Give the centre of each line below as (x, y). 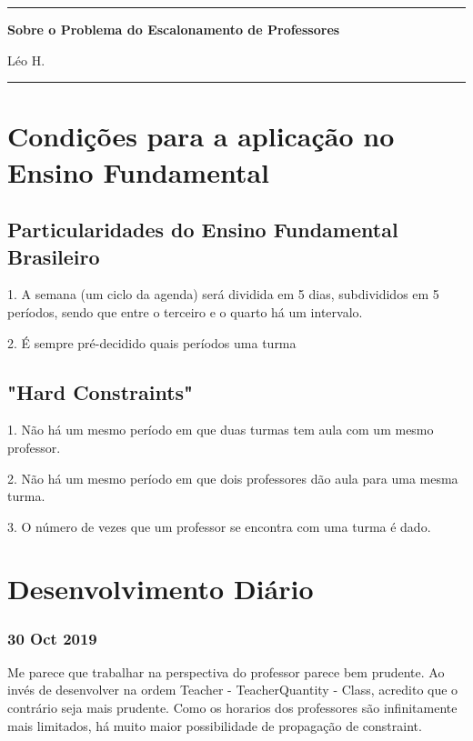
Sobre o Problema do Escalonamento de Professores (174, 29)
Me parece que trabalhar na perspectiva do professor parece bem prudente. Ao (226, 671)
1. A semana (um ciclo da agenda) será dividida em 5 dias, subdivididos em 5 (223, 294)
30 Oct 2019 (52, 638)
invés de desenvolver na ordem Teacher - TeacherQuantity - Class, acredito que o (233, 690)
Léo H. (26, 60)
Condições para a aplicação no (201, 136)
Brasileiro (54, 256)
